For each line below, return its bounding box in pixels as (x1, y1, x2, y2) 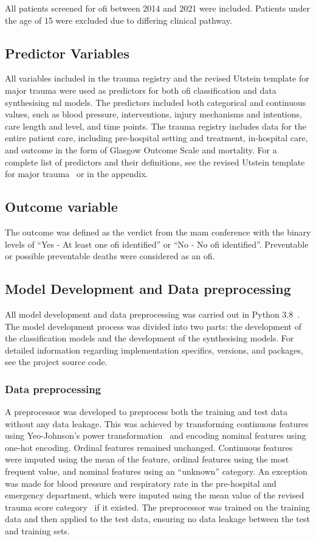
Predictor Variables (5, 43, 129, 62)
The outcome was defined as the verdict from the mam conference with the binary (5, 225, 311, 238)
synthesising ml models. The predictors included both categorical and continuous (5, 96, 306, 108)
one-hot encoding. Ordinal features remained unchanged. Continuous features (5, 441, 293, 453)
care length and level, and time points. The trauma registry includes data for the (5, 119, 306, 132)
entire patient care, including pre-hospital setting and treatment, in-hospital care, (5, 131, 308, 144)
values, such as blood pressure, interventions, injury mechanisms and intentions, (5, 108, 302, 120)
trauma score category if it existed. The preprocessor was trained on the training (5, 500, 310, 513)
